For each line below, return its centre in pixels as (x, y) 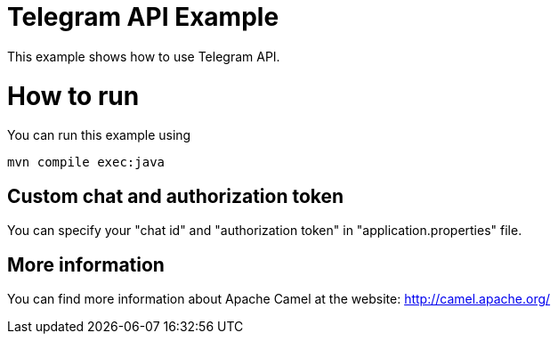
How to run (73, 96)
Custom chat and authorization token (176, 196)
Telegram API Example (143, 17)
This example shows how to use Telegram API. (144, 56)
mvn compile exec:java (86, 162)
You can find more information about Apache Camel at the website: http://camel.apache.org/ (279, 298)
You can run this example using (99, 135)
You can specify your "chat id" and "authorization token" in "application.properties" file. (265, 231)
